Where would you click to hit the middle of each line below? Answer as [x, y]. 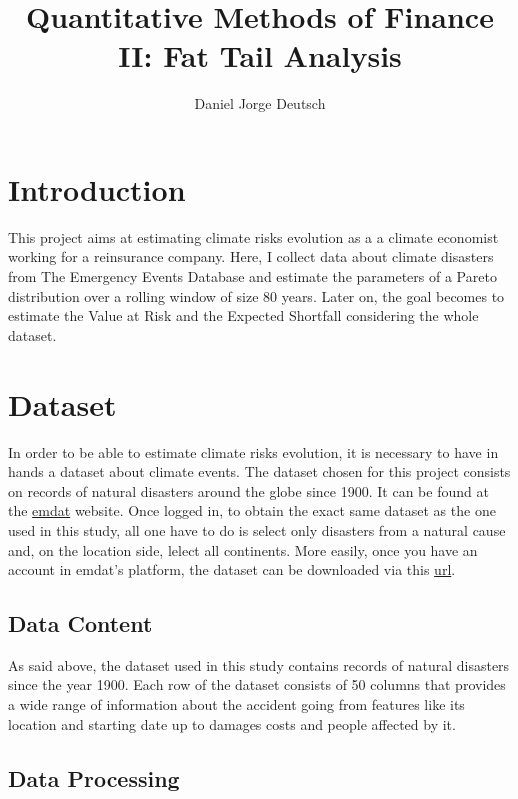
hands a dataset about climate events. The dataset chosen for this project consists [259, 471]
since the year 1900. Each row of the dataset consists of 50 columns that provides [257, 684]
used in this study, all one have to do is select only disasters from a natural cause [257, 529]
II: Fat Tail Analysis [260, 55]
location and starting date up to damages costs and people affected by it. [232, 723]
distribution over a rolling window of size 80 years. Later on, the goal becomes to [256, 295]
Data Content [80, 623]
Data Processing [94, 777]
